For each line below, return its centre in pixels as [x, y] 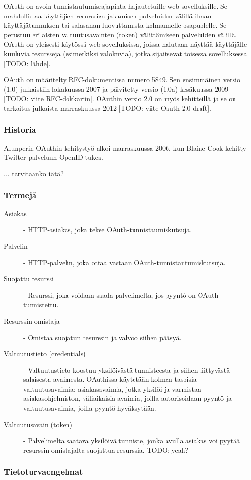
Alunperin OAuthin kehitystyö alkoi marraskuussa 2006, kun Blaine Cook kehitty [125, 147]
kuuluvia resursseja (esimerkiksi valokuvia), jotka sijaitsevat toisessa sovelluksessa [125, 53]
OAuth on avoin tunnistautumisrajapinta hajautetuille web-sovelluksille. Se [116, 6]
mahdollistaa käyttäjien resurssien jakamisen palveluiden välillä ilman [108, 15]
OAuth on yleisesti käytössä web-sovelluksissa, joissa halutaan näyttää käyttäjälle [125, 44]
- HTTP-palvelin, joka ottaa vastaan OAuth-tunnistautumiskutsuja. [125, 262]
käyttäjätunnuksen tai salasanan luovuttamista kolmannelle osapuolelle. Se [115, 25]
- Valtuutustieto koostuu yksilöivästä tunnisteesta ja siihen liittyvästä [127, 369]
